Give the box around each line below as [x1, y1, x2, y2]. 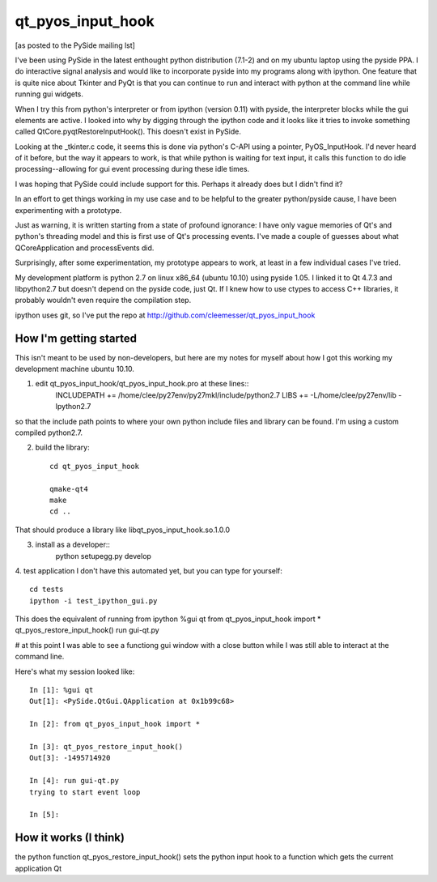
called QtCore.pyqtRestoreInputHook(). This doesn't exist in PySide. [15, 126, 242, 137]
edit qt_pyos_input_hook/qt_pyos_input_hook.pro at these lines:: [35, 379, 249, 389]
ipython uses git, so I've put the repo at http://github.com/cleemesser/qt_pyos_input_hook [15, 310, 316, 320]
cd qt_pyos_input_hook [49, 462, 140, 471]
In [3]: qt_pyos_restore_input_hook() [29, 742, 184, 751]
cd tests [29, 585, 64, 594]
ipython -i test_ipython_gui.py [29, 596, 158, 605]
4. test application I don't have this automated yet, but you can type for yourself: [15, 565, 283, 575]
